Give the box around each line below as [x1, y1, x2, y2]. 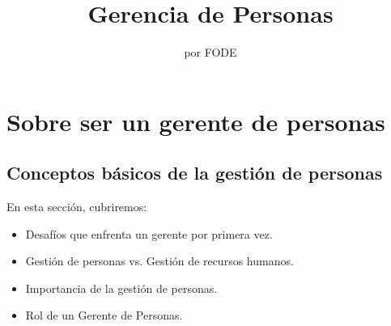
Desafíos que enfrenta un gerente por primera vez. [25, 225, 273, 242]
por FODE [184, 44, 237, 61]
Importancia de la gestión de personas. [25, 279, 218, 296]
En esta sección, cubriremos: [6, 198, 147, 215]
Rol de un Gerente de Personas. [25, 307, 183, 324]
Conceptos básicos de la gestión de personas [6, 160, 383, 185]
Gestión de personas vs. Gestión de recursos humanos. [25, 252, 294, 269]
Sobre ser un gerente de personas [6, 104, 385, 138]
